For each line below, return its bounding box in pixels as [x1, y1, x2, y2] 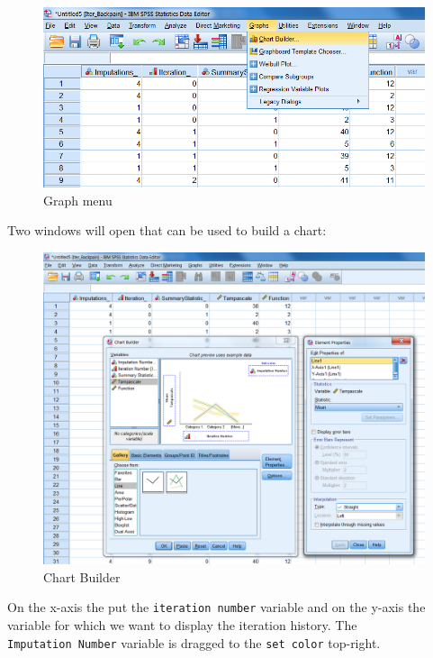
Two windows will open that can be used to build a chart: [7, 221, 327, 240]
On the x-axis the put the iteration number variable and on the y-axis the [7, 598, 426, 617]
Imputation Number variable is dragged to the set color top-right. [7, 633, 381, 652]
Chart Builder [43, 567, 121, 586]
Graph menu [43, 190, 113, 209]
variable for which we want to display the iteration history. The [7, 615, 357, 634]
